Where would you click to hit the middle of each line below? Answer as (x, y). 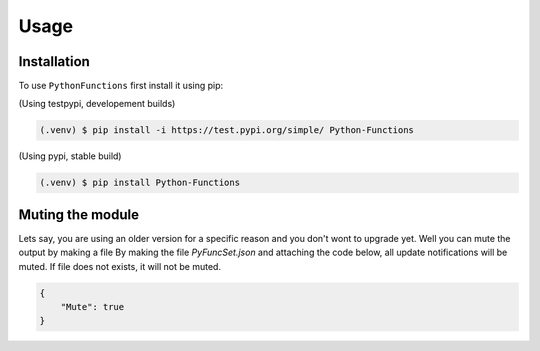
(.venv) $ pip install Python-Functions (139, 183)
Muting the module (79, 214)
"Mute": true (92, 307)
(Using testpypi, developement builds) (97, 104)
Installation (54, 61)
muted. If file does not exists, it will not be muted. (120, 266)
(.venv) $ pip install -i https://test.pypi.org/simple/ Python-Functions (227, 130)
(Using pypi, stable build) (70, 156)
